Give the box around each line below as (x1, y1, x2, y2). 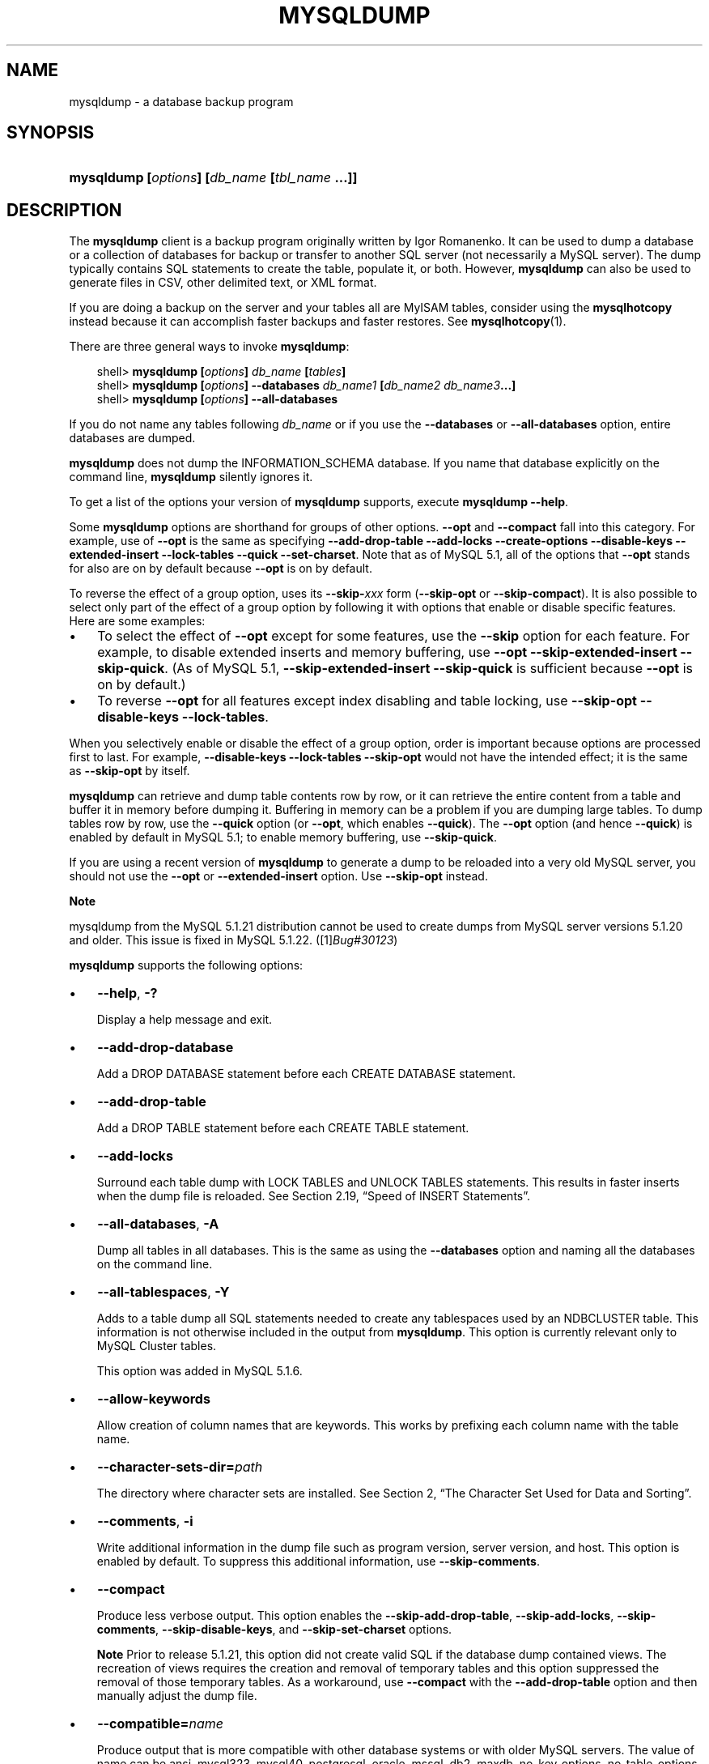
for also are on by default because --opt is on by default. (69, 561, 372, 576)
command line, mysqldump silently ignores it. (69, 470, 313, 484)
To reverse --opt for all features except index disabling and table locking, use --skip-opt (97, 692, 637, 709)
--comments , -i (97, 1513, 193, 1530)
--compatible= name (97, 1715, 223, 1732)
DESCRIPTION (6, 199, 122, 220)
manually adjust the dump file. (96, 1689, 257, 1703)
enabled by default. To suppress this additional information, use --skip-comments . (96, 1554, 541, 1569)
